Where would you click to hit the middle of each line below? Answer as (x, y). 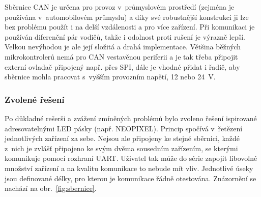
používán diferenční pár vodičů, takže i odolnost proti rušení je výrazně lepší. (125, 36)
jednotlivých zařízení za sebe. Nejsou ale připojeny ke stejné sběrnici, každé (122, 138)
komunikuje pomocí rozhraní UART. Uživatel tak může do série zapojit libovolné (131, 158)
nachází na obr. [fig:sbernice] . (51, 188)
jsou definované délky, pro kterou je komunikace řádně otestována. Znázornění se (130, 178)
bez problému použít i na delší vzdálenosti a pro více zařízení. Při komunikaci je (130, 27)
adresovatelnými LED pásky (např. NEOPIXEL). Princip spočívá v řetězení (124, 128)
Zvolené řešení (35, 99)
